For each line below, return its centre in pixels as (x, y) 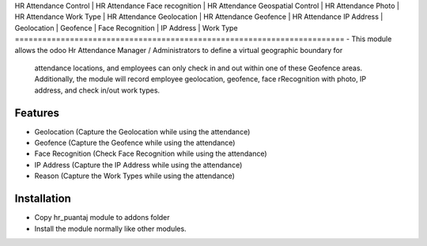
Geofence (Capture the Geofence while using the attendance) (135, 143)
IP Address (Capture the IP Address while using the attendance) (138, 165)
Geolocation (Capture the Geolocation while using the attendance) (142, 131)
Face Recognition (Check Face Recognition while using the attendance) (151, 153)
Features (37, 113)
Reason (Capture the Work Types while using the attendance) (134, 176)
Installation (43, 199)
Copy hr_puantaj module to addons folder (102, 218)
